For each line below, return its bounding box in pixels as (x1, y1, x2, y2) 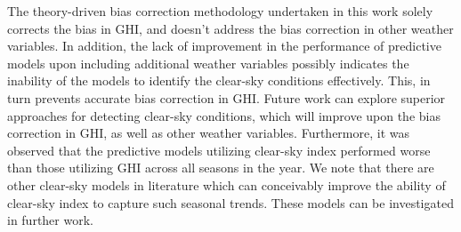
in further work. (7, 211, 93, 229)
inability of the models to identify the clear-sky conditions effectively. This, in (7, 71, 431, 90)
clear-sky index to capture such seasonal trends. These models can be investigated (7, 193, 454, 212)
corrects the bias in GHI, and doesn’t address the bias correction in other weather (7, 19, 454, 37)
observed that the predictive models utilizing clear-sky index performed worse (7, 140, 431, 159)
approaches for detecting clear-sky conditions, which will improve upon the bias (7, 106, 441, 124)
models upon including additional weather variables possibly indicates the (7, 53, 409, 72)
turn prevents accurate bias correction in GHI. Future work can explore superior (7, 88, 446, 107)
